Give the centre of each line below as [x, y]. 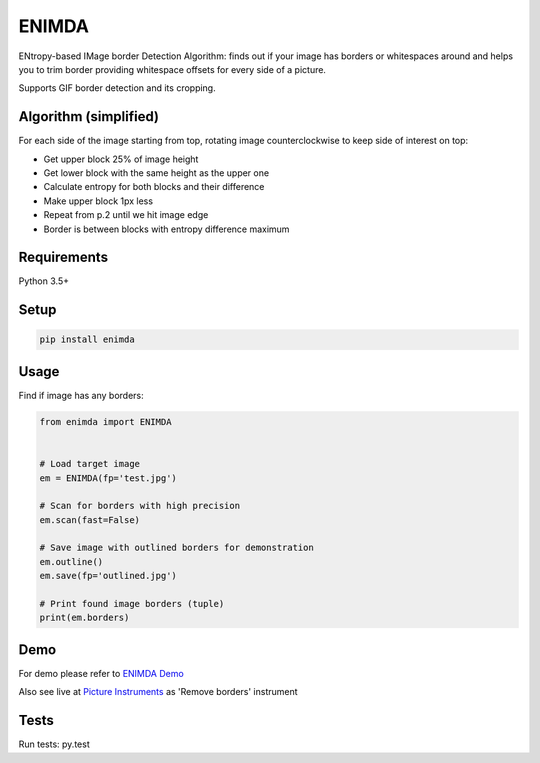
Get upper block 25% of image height [121, 159]
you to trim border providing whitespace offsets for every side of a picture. [172, 69]
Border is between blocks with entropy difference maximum [166, 229]
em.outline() [71, 561]
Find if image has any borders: [81, 395]
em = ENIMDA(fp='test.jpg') [108, 478]
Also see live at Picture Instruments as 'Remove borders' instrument [158, 692]
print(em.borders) [84, 618]
